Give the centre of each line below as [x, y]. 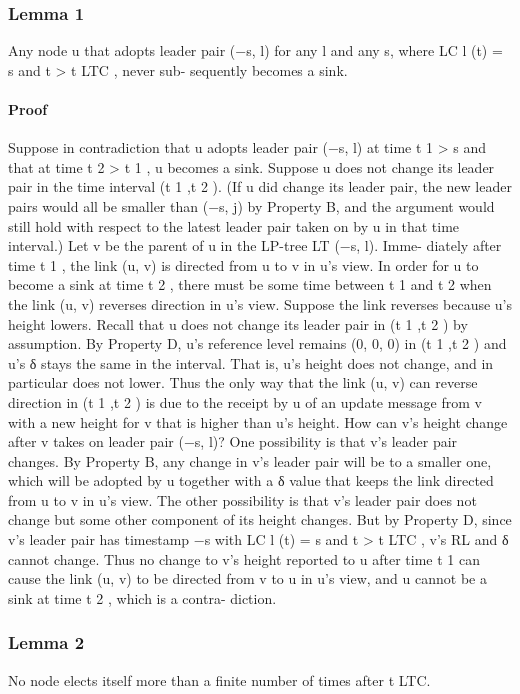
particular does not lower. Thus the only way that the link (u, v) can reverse [243, 382]
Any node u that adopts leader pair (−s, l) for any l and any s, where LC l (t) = [255, 50]
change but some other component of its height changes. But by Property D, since [260, 519]
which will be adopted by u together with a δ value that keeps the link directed [251, 480]
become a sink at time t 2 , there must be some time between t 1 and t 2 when [250, 284]
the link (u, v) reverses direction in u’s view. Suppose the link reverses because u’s [260, 303]
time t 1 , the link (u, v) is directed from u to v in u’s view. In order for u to [243, 264]
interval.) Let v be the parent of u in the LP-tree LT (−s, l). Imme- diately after [255, 245]
